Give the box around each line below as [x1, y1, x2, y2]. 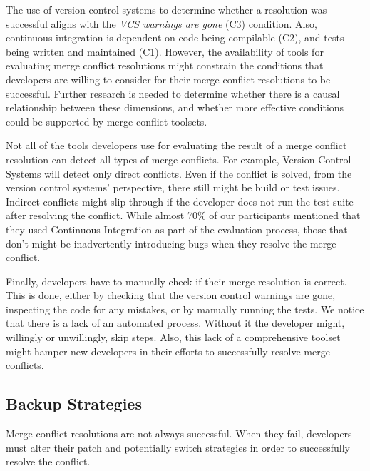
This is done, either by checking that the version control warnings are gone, [6, 288, 336, 303]
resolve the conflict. [6, 454, 91, 469]
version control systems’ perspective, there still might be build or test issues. [6, 180, 340, 195]
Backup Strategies [6, 392, 142, 415]
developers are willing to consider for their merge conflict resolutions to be [6, 71, 331, 86]
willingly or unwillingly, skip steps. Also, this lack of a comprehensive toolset [6, 330, 341, 345]
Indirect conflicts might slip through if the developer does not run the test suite [6, 193, 354, 208]
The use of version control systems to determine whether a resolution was [6, 2, 327, 16]
